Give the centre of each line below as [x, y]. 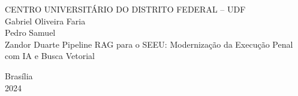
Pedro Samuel [30, 32]
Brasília [19, 75]
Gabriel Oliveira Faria [45, 21]
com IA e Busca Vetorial [50, 56]
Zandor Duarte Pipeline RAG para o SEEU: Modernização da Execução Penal [149, 44]
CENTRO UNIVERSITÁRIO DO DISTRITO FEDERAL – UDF [125, 9]
